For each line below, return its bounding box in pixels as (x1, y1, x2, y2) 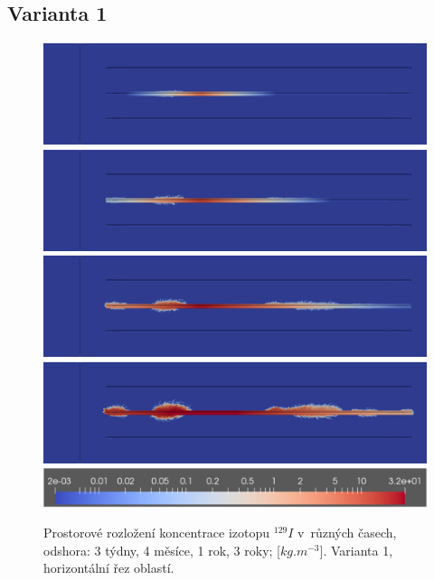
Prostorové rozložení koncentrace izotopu (43, 523, 270, 542)
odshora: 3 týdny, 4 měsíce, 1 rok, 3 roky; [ (43, 540, 280, 559)
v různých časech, (297, 523, 397, 542)
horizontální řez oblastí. (43, 558, 175, 577)
